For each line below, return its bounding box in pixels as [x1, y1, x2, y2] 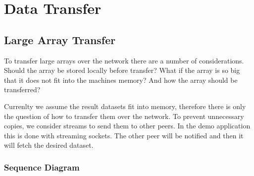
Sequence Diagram [4, 161, 80, 173]
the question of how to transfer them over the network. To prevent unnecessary [4, 111, 244, 121]
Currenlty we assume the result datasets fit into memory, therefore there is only [4, 101, 246, 111]
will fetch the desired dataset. [4, 140, 94, 150]
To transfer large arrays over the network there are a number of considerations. [4, 55, 244, 65]
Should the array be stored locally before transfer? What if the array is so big [4, 65, 240, 75]
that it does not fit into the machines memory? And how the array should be [4, 74, 238, 85]
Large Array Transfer [4, 32, 116, 47]
